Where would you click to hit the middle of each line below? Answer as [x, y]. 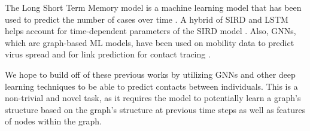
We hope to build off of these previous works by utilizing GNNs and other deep [150, 74]
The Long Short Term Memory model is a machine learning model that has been [153, 7]
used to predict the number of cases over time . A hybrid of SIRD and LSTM [147, 19]
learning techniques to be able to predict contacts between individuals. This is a [151, 86]
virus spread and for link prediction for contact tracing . [108, 54]
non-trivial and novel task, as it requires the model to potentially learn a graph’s [153, 98]
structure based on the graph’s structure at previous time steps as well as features [155, 109]
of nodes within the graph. [53, 121]
